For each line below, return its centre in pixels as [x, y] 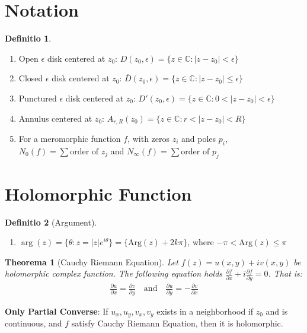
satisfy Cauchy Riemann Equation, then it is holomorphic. [177, 323]
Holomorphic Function [98, 193]
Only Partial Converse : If [57, 311]
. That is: [285, 273]
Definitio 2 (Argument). [51, 222]
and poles [199, 138]
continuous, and [33, 323]
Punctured [38, 98]
